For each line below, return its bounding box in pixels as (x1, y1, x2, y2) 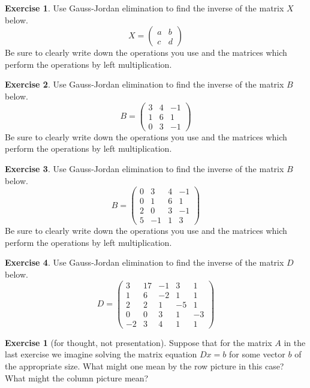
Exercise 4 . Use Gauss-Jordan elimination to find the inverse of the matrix (5, 256, 284, 269)
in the (284, 336, 306, 348)
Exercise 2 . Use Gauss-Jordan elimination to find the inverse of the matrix (5, 78, 284, 91)
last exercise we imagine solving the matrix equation (5, 348, 197, 360)
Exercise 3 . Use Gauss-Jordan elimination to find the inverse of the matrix (5, 162, 284, 175)
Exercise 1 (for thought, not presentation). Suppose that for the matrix (5, 336, 272, 348)
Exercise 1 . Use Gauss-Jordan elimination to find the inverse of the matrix (5, 2, 284, 14)
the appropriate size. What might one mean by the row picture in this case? (5, 360, 284, 372)
